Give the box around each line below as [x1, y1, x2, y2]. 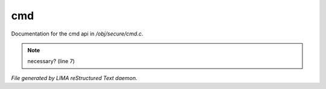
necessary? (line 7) [27, 58, 75, 65]
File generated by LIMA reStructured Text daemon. [11, 74, 138, 81]
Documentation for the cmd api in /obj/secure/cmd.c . [11, 30, 144, 37]
